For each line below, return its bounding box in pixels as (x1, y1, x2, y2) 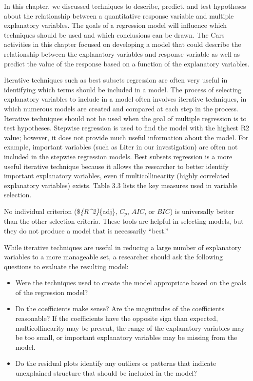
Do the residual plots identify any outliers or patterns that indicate (15, 358, 216, 368)
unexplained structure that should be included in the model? (15, 368, 197, 378)
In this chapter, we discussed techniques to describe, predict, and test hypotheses (4, 1, 246, 11)
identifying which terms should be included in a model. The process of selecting (4, 84, 242, 94)
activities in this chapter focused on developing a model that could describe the (4, 39, 241, 49)
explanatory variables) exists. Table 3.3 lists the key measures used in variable (4, 180, 237, 190)
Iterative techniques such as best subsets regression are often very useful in (4, 75, 228, 85)
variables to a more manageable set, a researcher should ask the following (4, 252, 223, 262)
